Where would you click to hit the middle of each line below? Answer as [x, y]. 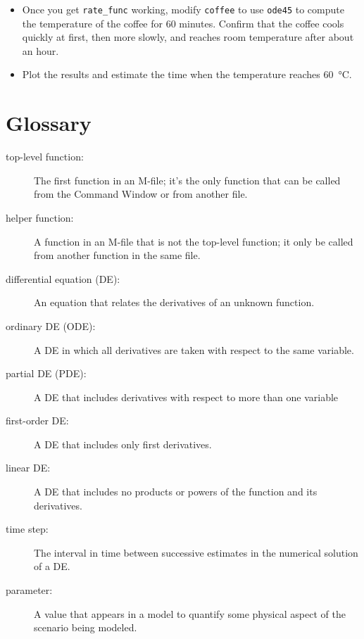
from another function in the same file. [117, 255]
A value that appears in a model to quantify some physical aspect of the [190, 613]
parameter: [29, 590]
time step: [27, 529]
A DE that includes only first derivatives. [123, 444]
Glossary [49, 123]
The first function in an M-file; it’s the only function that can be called [187, 180]
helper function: [40, 217]
